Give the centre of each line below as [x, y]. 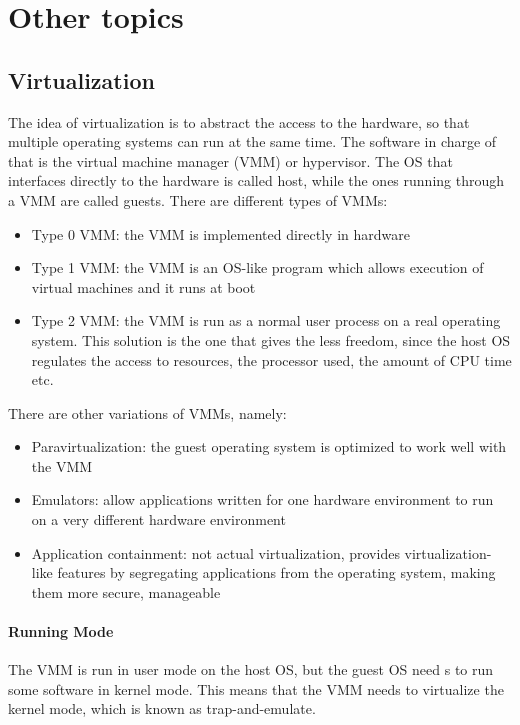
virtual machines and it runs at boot [143, 286]
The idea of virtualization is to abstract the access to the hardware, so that [239, 121]
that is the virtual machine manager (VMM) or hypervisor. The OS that [230, 160]
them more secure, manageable [126, 591]
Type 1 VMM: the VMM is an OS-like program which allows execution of [257, 267]
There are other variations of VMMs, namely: [147, 412]
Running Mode [61, 631]
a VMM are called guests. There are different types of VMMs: [198, 199]
